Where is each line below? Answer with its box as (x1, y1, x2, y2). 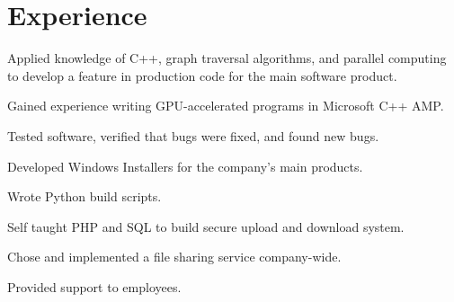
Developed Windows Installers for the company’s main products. (7, 156, 363, 175)
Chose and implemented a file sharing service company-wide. (7, 247, 342, 266)
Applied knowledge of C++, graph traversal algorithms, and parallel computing (7, 49, 447, 67)
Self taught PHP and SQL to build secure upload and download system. (7, 217, 405, 235)
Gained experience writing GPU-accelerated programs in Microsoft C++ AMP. (7, 96, 444, 115)
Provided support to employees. (7, 277, 182, 296)
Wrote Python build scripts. (7, 187, 162, 206)
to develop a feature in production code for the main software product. (7, 66, 397, 84)
